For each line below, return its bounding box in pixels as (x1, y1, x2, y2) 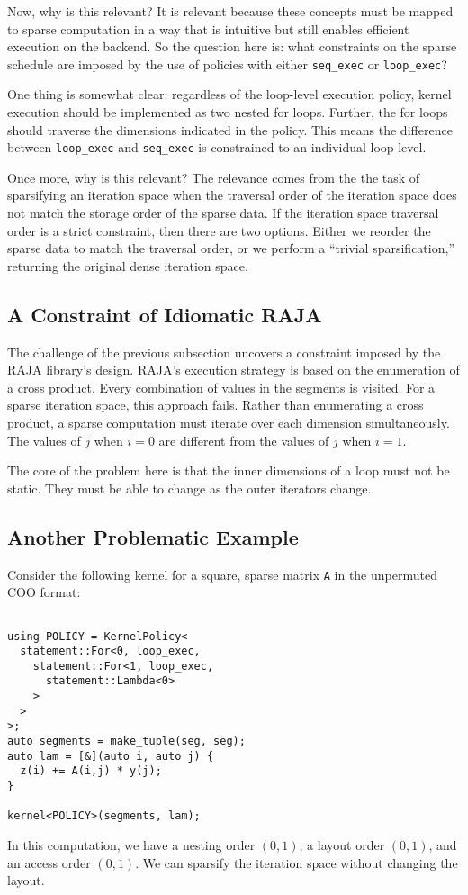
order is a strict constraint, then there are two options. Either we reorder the (7, 221, 431, 240)
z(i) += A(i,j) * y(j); (20, 764, 162, 778)
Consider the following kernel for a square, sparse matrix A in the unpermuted (7, 565, 437, 583)
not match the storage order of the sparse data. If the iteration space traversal (7, 203, 439, 222)
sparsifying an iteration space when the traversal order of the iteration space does (7, 185, 457, 204)
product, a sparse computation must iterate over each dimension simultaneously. (7, 413, 450, 432)
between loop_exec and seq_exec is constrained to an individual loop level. (7, 138, 427, 157)
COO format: (7, 583, 81, 601)
